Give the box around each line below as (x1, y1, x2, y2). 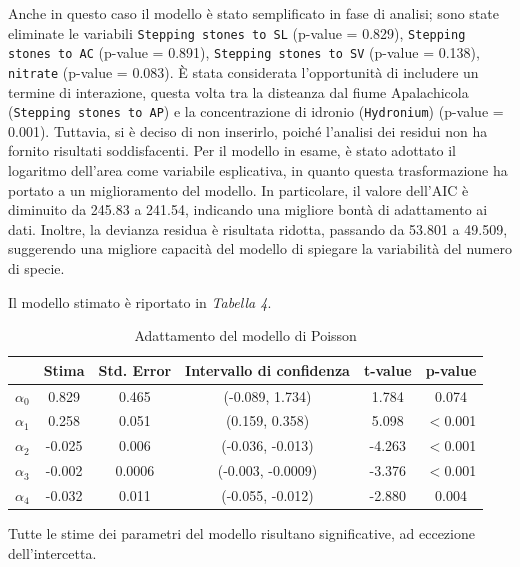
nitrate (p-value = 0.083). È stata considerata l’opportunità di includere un (8, 61, 479, 82)
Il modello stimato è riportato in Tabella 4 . (8, 291, 272, 312)
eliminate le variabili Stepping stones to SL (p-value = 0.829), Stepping (8, 22, 466, 43)
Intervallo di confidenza (185, 359, 350, 380)
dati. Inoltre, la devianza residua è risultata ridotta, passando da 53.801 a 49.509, (8, 218, 508, 239)
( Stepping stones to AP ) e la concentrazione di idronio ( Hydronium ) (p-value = (8, 101, 504, 122)
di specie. (8, 257, 65, 278)
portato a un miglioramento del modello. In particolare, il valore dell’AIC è (8, 179, 469, 200)
